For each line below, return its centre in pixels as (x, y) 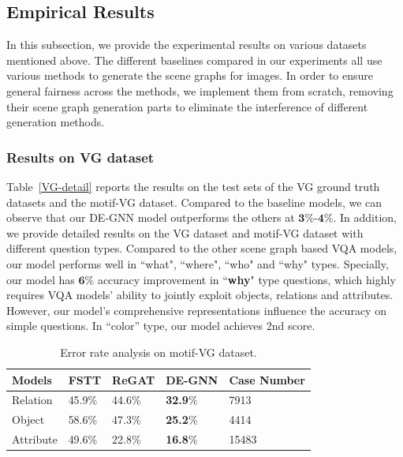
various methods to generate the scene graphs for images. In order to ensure (190, 75)
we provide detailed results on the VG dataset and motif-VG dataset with (185, 232)
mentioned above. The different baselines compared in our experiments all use (194, 60)
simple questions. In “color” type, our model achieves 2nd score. (161, 326)
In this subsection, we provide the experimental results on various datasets (187, 45)
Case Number (267, 379)
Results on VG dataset (80, 157)
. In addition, (365, 217)
